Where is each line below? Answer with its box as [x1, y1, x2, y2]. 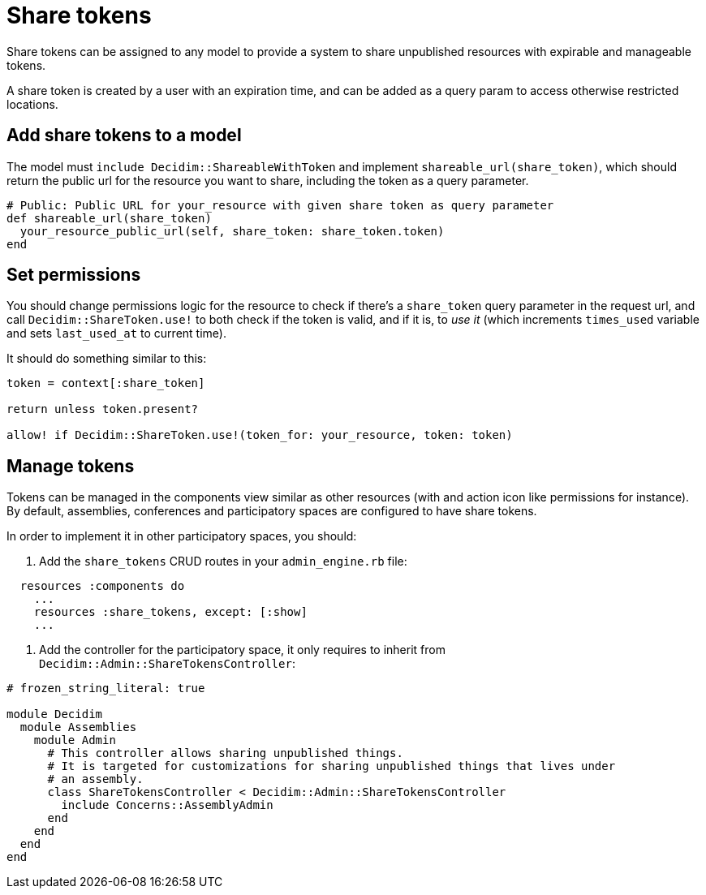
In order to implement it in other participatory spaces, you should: [6, 529, 357, 544]
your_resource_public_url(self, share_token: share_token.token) [19, 224, 445, 238]
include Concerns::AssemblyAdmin [61, 798, 273, 812]
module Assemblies [19, 721, 137, 734]
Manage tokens [6, 455, 135, 476]
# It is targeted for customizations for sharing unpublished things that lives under [47, 759, 616, 773]
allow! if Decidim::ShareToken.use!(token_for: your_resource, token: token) [6, 428, 513, 442]
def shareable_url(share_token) [6, 211, 212, 225]
